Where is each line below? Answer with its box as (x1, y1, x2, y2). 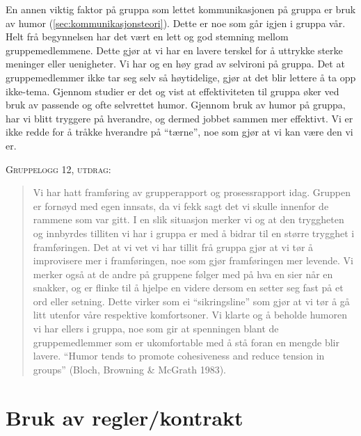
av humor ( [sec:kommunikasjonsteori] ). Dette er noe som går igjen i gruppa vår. (6, 15, 346, 30)
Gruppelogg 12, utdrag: (6, 161, 111, 176)
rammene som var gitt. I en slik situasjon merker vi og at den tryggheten (33, 212, 344, 227)
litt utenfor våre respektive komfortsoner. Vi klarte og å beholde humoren (33, 307, 347, 322)
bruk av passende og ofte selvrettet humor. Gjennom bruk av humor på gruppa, (6, 97, 346, 112)
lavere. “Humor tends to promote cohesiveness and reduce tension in (33, 348, 325, 363)
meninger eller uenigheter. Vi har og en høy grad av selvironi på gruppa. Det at (6, 56, 345, 71)
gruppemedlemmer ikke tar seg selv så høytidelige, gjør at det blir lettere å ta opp (6, 70, 356, 84)
